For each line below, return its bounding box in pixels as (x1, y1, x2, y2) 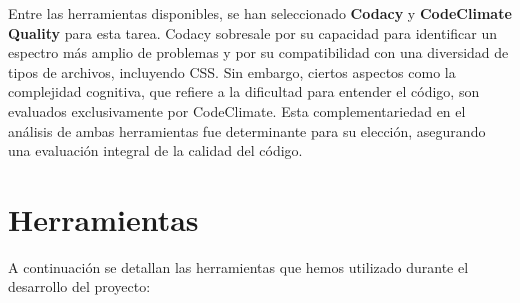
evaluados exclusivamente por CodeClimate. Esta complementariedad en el (8, 100, 466, 121)
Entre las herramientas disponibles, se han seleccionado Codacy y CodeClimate (8, 3, 512, 23)
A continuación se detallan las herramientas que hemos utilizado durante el (8, 256, 469, 277)
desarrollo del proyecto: (8, 276, 151, 297)
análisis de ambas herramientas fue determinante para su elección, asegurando (8, 120, 486, 141)
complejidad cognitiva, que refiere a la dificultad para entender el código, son (8, 81, 480, 102)
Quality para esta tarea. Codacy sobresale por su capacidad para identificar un (8, 22, 497, 43)
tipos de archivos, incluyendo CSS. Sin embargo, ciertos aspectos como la (8, 61, 456, 82)
